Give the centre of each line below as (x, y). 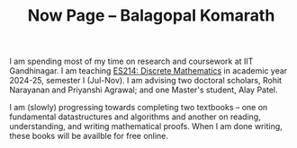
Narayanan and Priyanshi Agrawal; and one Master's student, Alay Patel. (144, 90)
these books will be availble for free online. (89, 136)
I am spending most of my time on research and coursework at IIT (131, 61)
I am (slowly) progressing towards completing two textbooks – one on (139, 108)
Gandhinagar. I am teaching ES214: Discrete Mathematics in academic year (148, 71)
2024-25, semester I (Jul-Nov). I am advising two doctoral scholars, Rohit (145, 81)
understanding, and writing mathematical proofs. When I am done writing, (146, 126)
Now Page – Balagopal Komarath (151, 16)
